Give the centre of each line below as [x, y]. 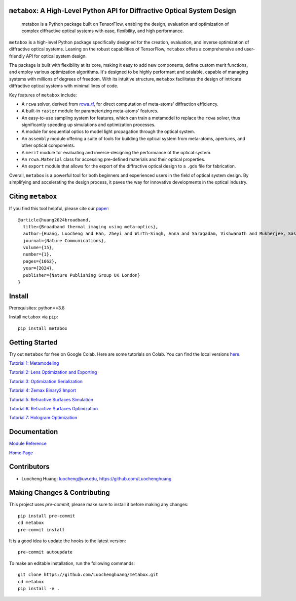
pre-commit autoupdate [45, 552]
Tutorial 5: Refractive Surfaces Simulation [51, 399]
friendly [17, 56]
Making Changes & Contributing [59, 493]
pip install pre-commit [47, 516]
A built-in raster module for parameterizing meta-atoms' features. [90, 111]
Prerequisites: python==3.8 [37, 308]
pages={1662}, [40, 261]
